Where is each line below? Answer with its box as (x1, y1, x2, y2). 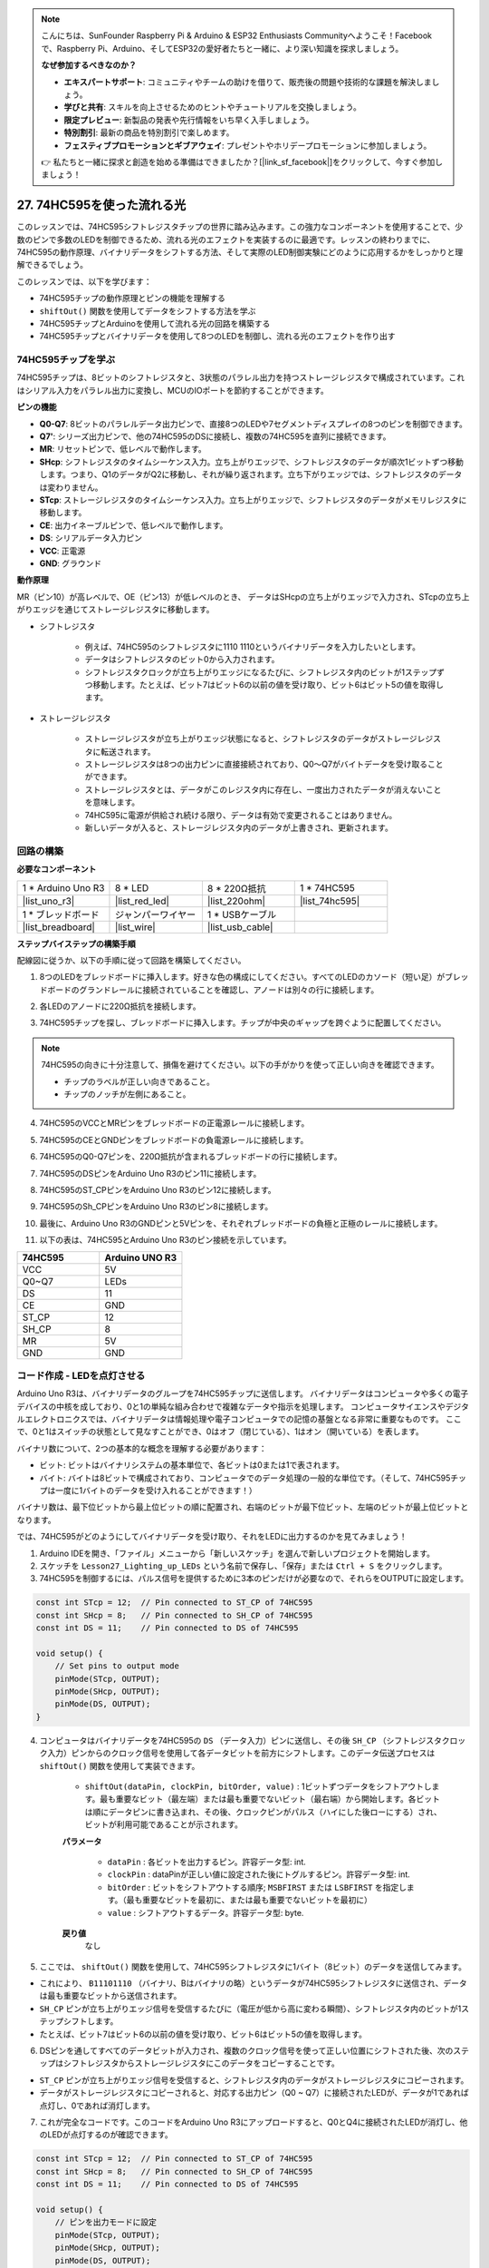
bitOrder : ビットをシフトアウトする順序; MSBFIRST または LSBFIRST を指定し (107, 1882, 407, 1892)
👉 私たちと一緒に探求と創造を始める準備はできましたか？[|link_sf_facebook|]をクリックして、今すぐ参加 (41, 156, 436, 167)
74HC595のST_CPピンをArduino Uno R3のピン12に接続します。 (39, 1184, 276, 1195)
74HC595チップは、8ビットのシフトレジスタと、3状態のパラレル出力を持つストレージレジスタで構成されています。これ (16, 372, 465, 383)
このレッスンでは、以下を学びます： (16, 276, 152, 287)
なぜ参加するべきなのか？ (41, 60, 137, 71)
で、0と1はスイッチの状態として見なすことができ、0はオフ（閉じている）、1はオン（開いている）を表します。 (16, 1426, 425, 1437)
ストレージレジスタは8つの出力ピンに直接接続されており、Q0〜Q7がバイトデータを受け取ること (84, 758, 444, 770)
